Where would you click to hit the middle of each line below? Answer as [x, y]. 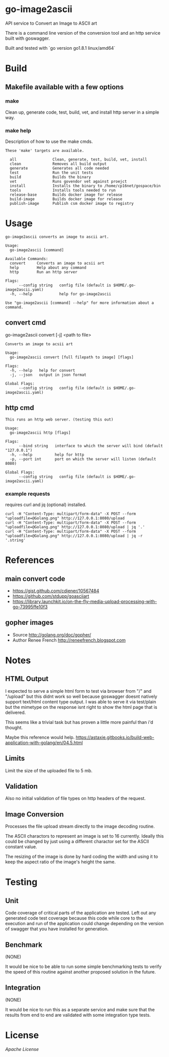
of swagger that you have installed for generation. [57, 929]
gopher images [29, 623]
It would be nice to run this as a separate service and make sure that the [80, 1009]
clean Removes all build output [58, 164]
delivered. [16, 712]
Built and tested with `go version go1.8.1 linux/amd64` [60, 48]
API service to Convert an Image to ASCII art [51, 23]
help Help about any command [48, 268]
